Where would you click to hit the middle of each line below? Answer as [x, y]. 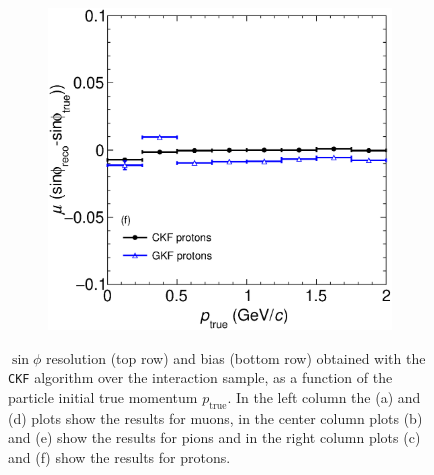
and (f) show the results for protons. [119, 456]
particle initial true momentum [103, 397]
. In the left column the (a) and [324, 397]
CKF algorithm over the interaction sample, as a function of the [200, 377]
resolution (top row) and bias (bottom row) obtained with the [235, 357]
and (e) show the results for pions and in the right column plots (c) [214, 437]
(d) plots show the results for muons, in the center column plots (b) [215, 417]
